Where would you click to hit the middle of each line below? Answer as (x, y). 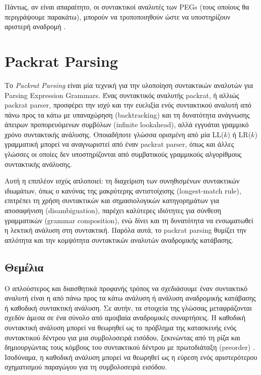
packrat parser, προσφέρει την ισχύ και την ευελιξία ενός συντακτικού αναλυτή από (128, 105)
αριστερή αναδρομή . (35, 26)
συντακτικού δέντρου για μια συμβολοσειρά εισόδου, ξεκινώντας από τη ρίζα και (122, 337)
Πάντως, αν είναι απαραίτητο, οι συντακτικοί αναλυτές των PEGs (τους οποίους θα (127, 7)
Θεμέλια (24, 267)
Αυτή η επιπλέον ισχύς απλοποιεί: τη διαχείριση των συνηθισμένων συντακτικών (122, 181)
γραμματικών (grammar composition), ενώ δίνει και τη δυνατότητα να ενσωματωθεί (129, 220)
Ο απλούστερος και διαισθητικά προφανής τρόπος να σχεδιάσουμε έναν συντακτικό (126, 288)
